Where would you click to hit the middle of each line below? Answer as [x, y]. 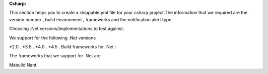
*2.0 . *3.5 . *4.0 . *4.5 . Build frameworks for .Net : [63, 46]
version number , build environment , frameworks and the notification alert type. [91, 19]
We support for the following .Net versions [53, 37]
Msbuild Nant [23, 65]
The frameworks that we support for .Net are [55, 56]
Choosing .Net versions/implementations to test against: [67, 29]
